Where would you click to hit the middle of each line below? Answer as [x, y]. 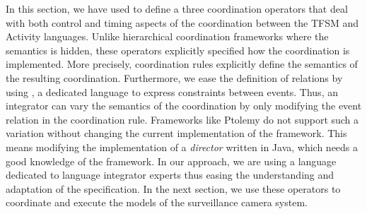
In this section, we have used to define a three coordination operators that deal [177, 8]
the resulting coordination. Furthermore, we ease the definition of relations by [174, 77]
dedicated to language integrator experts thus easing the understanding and [170, 175]
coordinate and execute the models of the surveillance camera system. [157, 202]
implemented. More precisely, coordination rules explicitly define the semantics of [182, 64]
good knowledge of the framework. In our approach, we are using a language [171, 161]
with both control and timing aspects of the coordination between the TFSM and [182, 22]
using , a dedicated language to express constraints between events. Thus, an [172, 91]
